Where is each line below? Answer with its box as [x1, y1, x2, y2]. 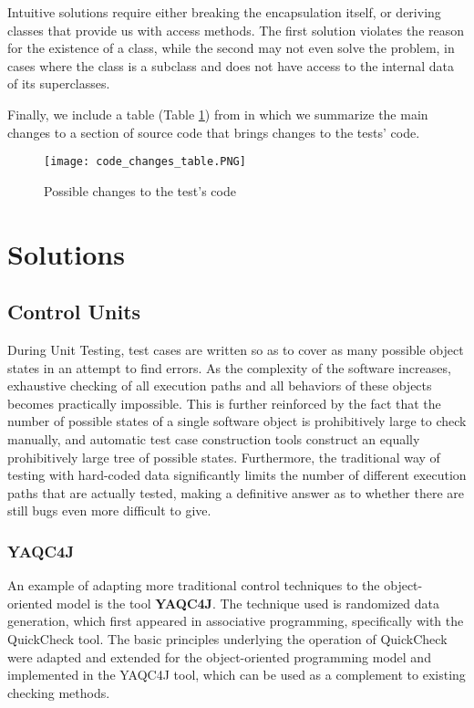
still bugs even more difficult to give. [7, 501, 211, 520]
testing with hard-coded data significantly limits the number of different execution [7, 465, 467, 484]
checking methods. [7, 682, 110, 702]
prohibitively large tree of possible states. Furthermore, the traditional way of [7, 447, 440, 466]
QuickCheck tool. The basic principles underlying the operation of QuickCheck [7, 629, 448, 648]
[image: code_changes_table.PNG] [44, 155, 246, 169]
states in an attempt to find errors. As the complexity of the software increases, [7, 358, 451, 377]
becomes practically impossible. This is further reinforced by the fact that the [7, 393, 441, 412]
